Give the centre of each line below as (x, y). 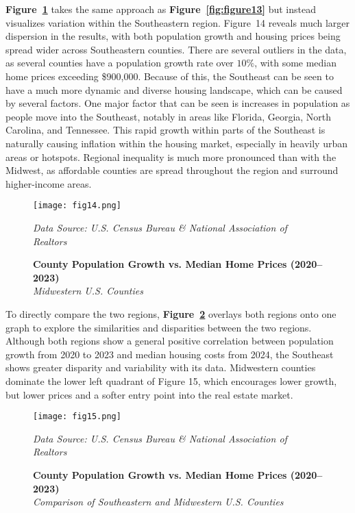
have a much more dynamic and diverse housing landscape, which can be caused (174, 89)
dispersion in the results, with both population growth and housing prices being (173, 36)
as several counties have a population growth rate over (120, 63)
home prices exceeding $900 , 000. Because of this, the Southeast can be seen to (170, 76)
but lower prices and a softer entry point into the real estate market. (149, 394)
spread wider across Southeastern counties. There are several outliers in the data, (176, 49)
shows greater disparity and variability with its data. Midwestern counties (161, 367)
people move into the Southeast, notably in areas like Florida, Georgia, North (169, 116)
